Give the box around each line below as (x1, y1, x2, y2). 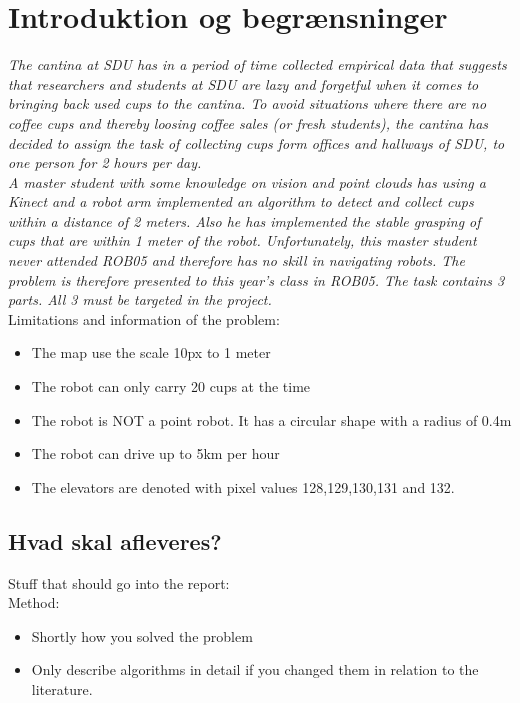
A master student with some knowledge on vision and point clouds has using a (8, 171, 486, 192)
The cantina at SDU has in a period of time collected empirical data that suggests (8, 54, 507, 75)
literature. (31, 678, 93, 699)
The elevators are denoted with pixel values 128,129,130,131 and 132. (31, 476, 455, 497)
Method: (8, 592, 60, 613)
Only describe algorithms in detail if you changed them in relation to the (31, 659, 479, 680)
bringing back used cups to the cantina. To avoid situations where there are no (8, 93, 487, 114)
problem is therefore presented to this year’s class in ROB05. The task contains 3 (8, 269, 505, 290)
